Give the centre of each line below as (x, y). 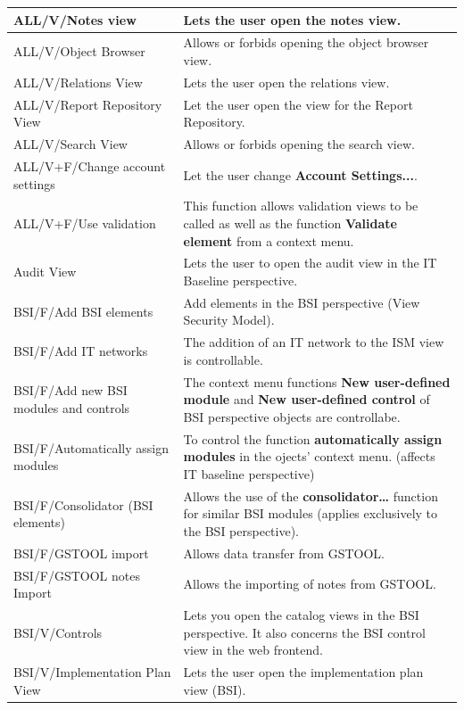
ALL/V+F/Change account (90, 165)
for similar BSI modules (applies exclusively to (311, 513)
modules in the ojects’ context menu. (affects (309, 456)
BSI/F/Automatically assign (91, 447)
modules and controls (72, 408)
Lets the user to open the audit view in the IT (310, 263)
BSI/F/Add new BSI (70, 390)
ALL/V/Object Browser (79, 51)
